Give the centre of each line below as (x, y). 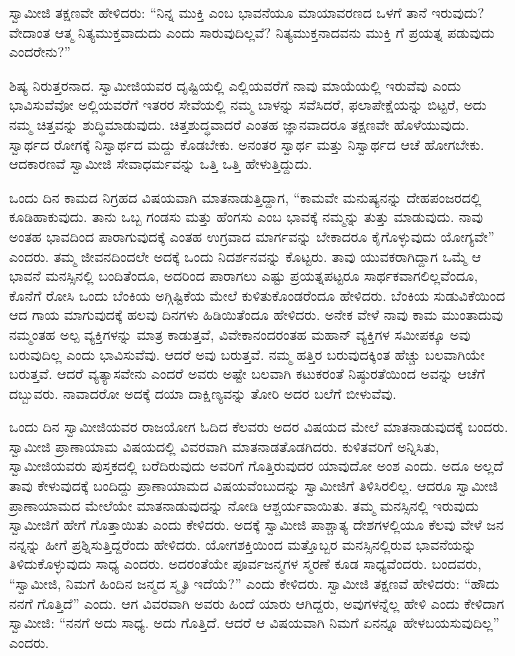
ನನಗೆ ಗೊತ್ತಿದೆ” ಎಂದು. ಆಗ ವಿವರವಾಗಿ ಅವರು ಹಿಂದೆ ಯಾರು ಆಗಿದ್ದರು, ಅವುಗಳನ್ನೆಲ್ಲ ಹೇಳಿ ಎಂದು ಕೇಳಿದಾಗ (257, 602)
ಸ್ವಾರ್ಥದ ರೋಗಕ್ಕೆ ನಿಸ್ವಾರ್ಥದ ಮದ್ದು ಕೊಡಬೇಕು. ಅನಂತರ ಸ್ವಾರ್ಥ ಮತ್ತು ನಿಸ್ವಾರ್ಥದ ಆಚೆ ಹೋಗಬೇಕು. (247, 143)
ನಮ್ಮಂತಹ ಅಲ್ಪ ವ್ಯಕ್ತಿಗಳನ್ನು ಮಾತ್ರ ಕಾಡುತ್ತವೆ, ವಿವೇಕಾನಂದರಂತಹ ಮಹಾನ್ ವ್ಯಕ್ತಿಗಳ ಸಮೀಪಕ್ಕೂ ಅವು (240, 333)
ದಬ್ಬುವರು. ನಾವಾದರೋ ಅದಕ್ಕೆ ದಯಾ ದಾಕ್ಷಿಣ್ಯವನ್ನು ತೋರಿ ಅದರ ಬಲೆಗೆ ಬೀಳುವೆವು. (203, 392)
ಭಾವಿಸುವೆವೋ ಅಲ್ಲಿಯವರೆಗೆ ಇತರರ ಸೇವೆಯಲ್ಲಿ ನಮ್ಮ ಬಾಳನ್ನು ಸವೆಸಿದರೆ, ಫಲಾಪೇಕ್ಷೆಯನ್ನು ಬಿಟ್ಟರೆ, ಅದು (248, 104)
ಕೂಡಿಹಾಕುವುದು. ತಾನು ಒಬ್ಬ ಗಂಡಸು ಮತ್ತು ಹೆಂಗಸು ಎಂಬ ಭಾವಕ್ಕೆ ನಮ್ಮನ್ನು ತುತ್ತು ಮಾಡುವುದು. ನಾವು (246, 216)
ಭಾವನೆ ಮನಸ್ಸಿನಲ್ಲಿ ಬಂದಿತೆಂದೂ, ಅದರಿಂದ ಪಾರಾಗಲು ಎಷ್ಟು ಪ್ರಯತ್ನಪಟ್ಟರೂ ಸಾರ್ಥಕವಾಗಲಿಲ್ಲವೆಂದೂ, (243, 275)
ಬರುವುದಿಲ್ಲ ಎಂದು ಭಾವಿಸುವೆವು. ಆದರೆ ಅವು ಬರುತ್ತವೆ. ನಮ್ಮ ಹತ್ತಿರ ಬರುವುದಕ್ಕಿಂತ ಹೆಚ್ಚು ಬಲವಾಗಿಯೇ (247, 353)
